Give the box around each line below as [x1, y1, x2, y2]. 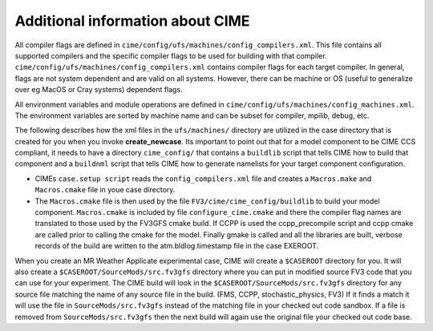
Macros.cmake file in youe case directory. [34, 185, 176, 195]
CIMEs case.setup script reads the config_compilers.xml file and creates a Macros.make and [34, 173, 372, 184]
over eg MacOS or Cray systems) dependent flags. [14, 85, 184, 95]
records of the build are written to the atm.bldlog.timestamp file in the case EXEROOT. [34, 241, 319, 251]
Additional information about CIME [14, 12, 250, 30]
